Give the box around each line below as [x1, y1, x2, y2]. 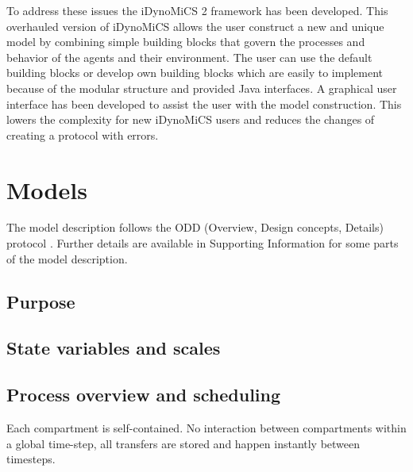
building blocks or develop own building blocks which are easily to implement [6, 64, 383, 81]
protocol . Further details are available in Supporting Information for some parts [6, 235, 399, 251]
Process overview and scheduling [6, 382, 281, 407]
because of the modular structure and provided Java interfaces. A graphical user [6, 79, 397, 96]
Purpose [6, 289, 75, 313]
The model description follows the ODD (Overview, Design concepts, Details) [6, 219, 384, 236]
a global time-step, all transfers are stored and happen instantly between [6, 435, 361, 451]
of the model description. [6, 250, 128, 267]
